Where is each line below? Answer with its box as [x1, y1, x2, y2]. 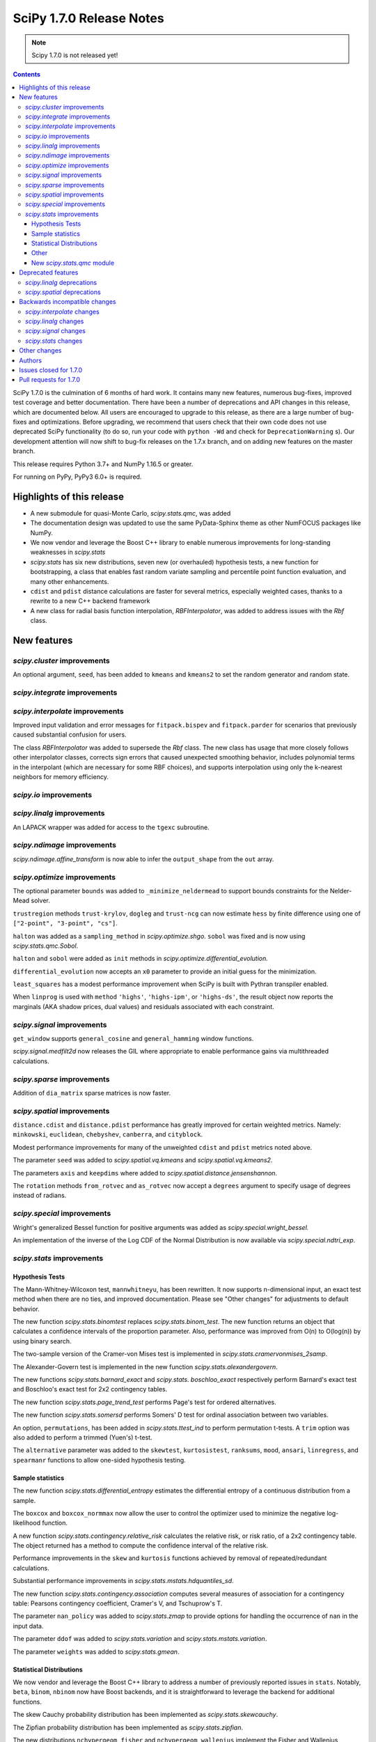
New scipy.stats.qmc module [31, 259, 115, 267]
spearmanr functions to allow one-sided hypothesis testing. [13, 1456, 186, 1464]
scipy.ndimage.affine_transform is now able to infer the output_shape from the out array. [13, 854, 274, 863]
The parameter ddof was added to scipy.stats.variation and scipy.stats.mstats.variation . [13, 1635, 267, 1643]
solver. [31, 896, 50, 905]
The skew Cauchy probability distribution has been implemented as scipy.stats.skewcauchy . [13, 1711, 279, 1719]
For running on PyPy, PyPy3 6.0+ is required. [13, 472, 142, 481]
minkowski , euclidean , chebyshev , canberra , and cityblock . [13, 1130, 203, 1139]
